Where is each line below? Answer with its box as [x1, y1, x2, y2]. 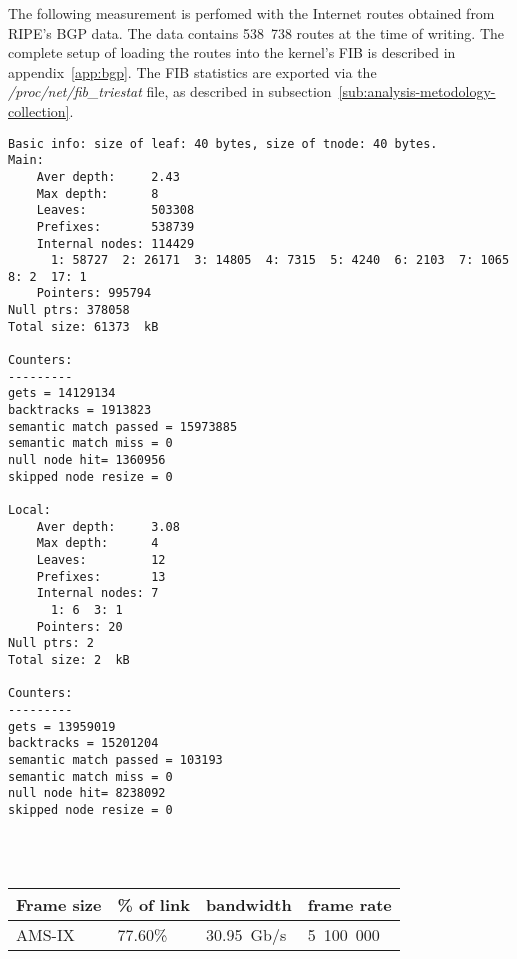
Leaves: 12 [36, 552, 166, 567]
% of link [117, 892, 190, 916]
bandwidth [206, 892, 292, 916]
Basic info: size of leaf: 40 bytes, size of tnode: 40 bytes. [8, 136, 438, 151]
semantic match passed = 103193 [8, 752, 223, 767]
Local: [8, 503, 51, 517]
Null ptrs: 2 [8, 636, 94, 651]
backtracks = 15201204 [8, 736, 159, 751]
